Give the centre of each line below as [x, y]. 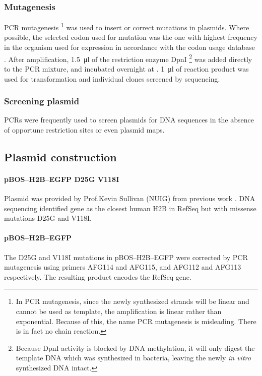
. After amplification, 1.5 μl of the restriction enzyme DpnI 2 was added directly [128, 58]
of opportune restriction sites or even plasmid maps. [84, 129]
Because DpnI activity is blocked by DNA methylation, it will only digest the [135, 348]
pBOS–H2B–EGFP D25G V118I [62, 179]
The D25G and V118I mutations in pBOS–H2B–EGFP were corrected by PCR [126, 257]
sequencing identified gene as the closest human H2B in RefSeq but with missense [130, 208]
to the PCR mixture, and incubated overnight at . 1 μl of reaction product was [126, 68]
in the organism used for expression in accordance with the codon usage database [129, 47]
